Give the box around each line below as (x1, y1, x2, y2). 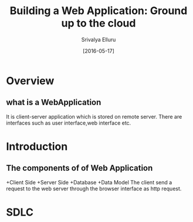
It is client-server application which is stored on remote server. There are (6, 113, 182, 120)
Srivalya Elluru (81, 36, 116, 43)
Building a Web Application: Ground (9, 4, 188, 18)
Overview (6, 74, 55, 88)
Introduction (6, 140, 68, 153)
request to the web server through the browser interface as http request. (6, 185, 182, 192)
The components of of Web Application (6, 163, 153, 173)
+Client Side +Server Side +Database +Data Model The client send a (6, 179, 172, 186)
